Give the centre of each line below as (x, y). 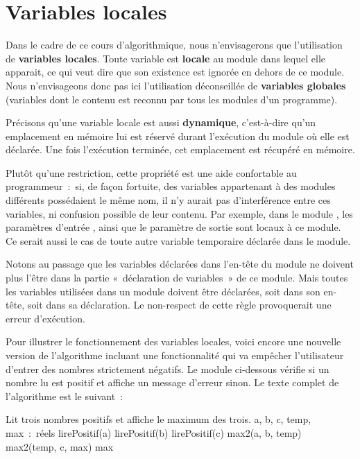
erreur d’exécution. (45, 318)
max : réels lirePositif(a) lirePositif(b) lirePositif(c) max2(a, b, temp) (154, 432)
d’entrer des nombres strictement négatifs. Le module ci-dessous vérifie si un (168, 369)
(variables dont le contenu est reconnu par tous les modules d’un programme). (172, 99)
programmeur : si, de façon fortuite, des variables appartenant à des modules (171, 186)
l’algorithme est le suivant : (64, 396)
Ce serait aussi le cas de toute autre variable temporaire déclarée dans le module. (178, 240)
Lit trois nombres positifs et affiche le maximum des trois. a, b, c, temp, (158, 419)
